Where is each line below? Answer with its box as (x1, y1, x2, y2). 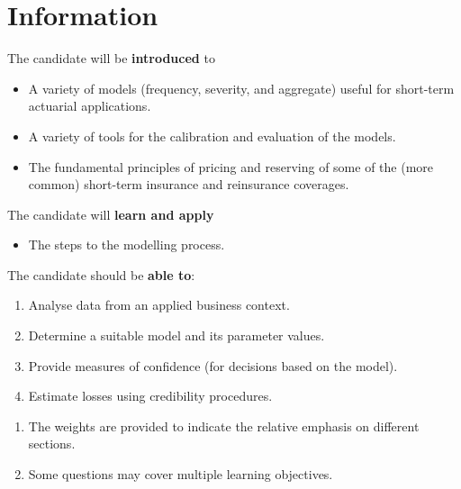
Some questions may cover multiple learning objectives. (28, 465, 333, 484)
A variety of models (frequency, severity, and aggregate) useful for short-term (28, 78, 455, 97)
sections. (28, 434, 76, 453)
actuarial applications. (28, 96, 151, 115)
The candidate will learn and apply (7, 204, 214, 223)
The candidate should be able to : (7, 265, 195, 284)
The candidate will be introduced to (7, 49, 215, 68)
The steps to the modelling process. (28, 235, 225, 254)
